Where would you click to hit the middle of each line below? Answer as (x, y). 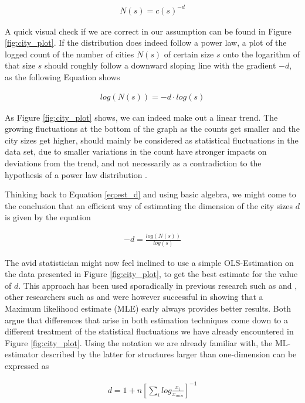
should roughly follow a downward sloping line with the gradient (160, 65)
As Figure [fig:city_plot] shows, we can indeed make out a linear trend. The (141, 117)
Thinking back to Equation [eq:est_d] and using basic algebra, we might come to (150, 194)
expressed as (27, 365)
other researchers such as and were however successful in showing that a (134, 297)
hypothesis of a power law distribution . (76, 174)
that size (20, 65)
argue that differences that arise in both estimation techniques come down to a (146, 320)
